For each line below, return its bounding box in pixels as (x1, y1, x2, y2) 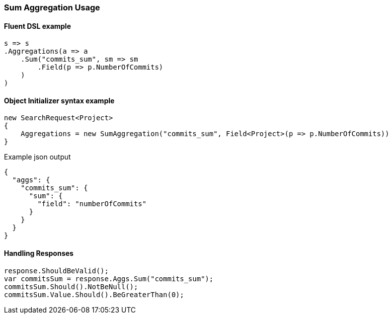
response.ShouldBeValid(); (4, 266, 109, 275)
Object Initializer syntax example (4, 96, 115, 105)
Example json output (4, 153, 71, 161)
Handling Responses (4, 249, 74, 258)
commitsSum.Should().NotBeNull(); (4, 282, 138, 291)
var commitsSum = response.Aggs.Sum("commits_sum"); (4, 274, 214, 283)
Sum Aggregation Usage (4, 2, 100, 12)
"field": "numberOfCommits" (37, 200, 147, 208)
